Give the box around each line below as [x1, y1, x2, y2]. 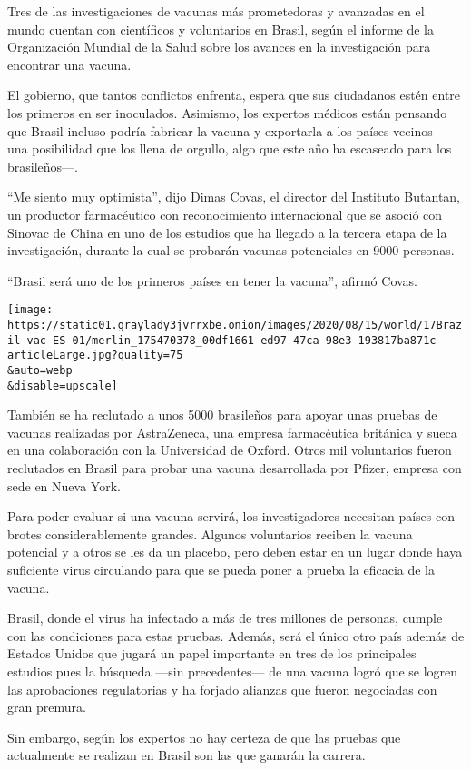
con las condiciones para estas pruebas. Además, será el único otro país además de [7, 626, 465, 645]
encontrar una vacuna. [7, 54, 132, 74]
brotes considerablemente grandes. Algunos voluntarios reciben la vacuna [7, 524, 413, 543]
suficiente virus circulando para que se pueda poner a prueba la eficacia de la [7, 560, 435, 578]
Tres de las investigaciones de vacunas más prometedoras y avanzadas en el [7, 2, 425, 20]
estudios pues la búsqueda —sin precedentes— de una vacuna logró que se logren [7, 661, 458, 680]
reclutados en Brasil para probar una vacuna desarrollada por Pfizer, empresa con [7, 459, 462, 478]
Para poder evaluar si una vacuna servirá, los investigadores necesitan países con [7, 507, 455, 526]
